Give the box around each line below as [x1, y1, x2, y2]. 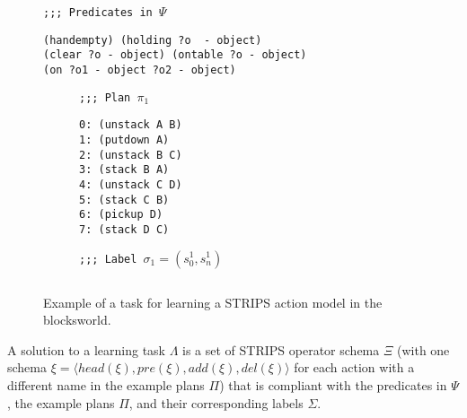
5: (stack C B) [79, 193, 170, 206]
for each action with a [294, 358, 415, 377]
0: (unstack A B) [79, 118, 182, 132]
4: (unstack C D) [79, 178, 182, 191]
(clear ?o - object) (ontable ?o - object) [43, 48, 307, 62]
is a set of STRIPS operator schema [182, 340, 380, 359]
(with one [396, 340, 450, 359]
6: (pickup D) [79, 208, 163, 222]
